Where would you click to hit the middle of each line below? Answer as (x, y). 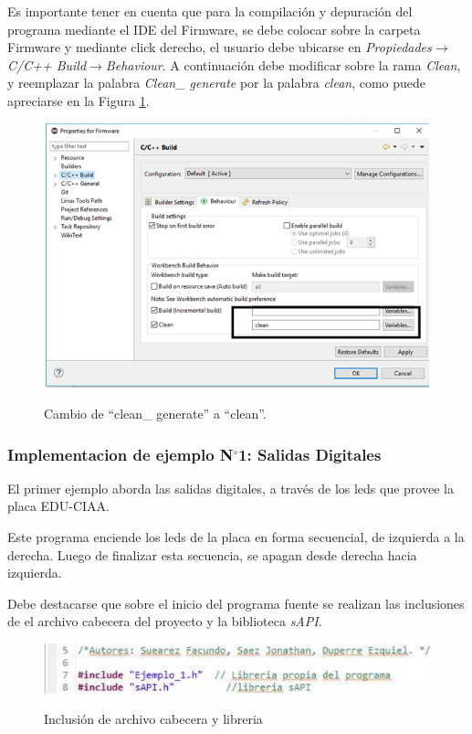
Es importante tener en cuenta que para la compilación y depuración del (210, 11)
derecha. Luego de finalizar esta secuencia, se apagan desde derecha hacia (212, 554)
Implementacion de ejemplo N (121, 454)
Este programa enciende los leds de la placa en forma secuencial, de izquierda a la (236, 536)
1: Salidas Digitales (310, 454)
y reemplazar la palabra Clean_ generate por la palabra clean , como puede (217, 83)
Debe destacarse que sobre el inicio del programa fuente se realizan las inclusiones (236, 603)
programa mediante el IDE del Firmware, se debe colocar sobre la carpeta (214, 29)
